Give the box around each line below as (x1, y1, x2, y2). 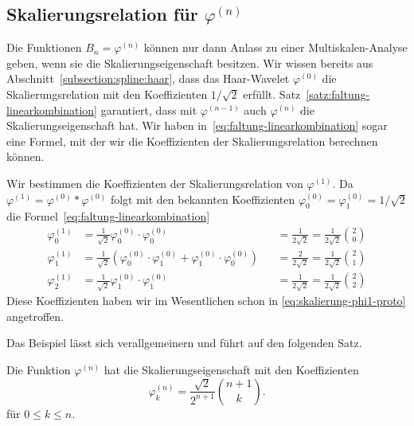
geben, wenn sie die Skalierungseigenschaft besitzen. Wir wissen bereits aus (6, 54, 373, 71)
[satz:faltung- (306, 85, 370, 102)
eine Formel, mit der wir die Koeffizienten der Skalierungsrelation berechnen (6, 132, 378, 149)
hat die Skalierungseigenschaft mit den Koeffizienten (103, 361, 359, 377)
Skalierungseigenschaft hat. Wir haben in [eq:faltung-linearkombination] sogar (6, 117, 388, 134)
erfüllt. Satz (243, 85, 301, 102)
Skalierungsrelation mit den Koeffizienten (6, 85, 208, 102)
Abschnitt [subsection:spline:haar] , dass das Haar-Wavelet (6, 70, 290, 87)
